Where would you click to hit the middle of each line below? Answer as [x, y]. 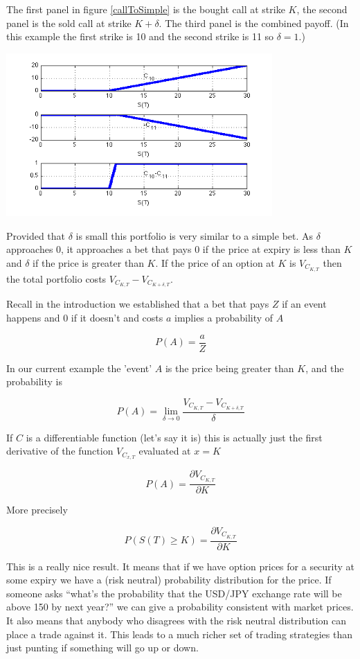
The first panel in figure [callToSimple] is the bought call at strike [146, 9]
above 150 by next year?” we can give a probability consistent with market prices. [180, 607]
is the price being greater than [229, 368]
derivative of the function [60, 451]
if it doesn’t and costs [117, 318]
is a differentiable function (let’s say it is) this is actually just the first [174, 437]
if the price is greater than [88, 262]
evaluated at [165, 451]
